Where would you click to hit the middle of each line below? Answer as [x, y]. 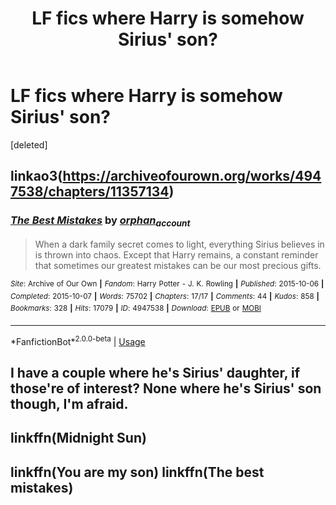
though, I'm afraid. [69, 403]
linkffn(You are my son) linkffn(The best [137, 472]
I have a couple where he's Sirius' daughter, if [155, 372]
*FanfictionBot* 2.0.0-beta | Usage [78, 340]
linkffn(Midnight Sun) [78, 438]
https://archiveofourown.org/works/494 [192, 176]
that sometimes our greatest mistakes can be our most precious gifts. [178, 265]
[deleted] [29, 144]
